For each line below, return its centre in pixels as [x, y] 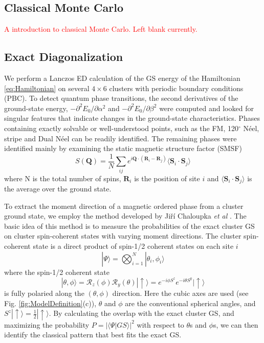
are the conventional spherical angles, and [190, 303]
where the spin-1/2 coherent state [57, 272]
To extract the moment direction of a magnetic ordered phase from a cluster [124, 206]
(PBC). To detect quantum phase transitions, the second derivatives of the [121, 98]
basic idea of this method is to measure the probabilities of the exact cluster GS [129, 226]
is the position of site [167, 178]
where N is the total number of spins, [63, 178]
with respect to [160, 324]
